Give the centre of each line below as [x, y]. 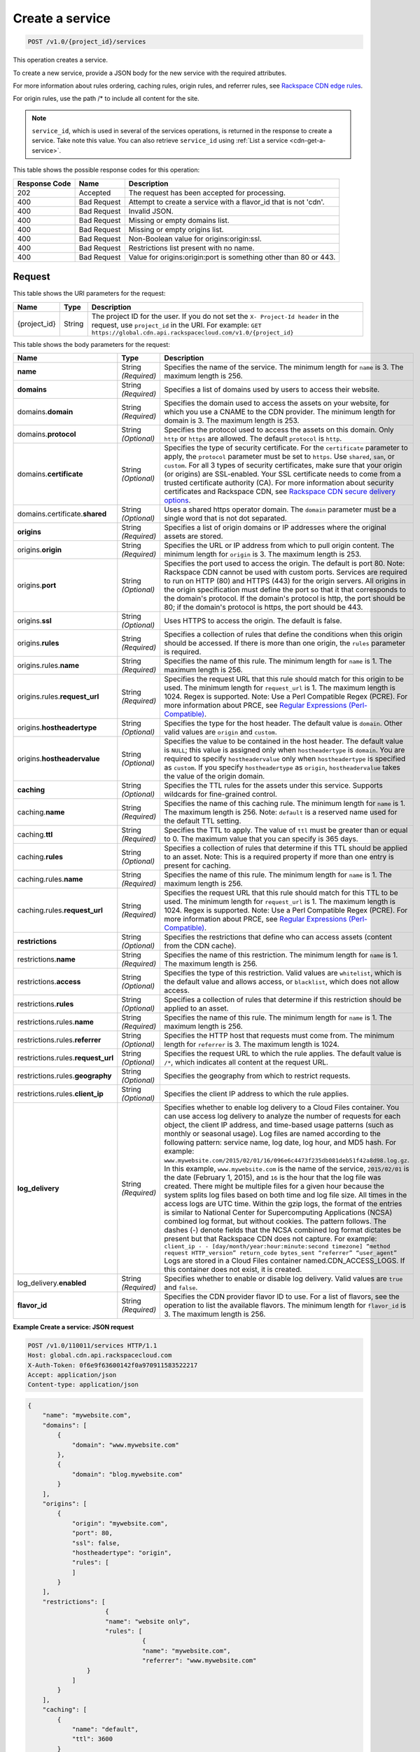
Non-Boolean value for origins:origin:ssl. [195, 238]
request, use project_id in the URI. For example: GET [176, 324]
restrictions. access [49, 981]
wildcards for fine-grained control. [221, 794]
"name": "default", [105, 1729]
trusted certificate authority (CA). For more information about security [279, 482]
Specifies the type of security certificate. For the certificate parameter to [286, 447]
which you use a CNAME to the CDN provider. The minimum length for [280, 411]
